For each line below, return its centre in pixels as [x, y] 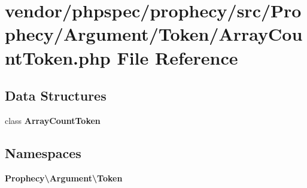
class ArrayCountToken [53, 120]
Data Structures [56, 95]
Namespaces [43, 152]
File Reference [177, 57]
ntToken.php [58, 57]
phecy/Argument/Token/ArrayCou [154, 34]
